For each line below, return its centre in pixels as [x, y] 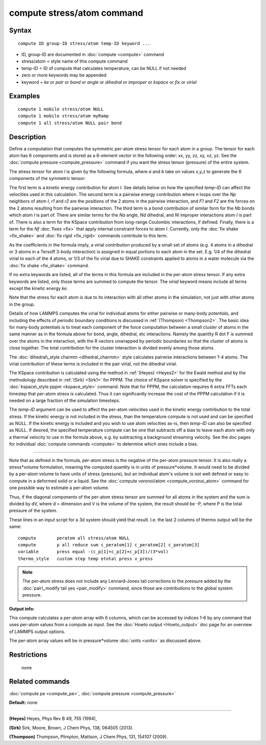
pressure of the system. [33, 511]
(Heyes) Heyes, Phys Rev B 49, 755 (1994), [53, 719]
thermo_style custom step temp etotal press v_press [85, 559]
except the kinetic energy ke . [39, 288]
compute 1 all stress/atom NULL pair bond [70, 123]
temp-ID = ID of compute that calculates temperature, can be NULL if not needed [104, 68]
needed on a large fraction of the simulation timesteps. [65, 400]
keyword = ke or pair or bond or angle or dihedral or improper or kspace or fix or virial [109, 82]
